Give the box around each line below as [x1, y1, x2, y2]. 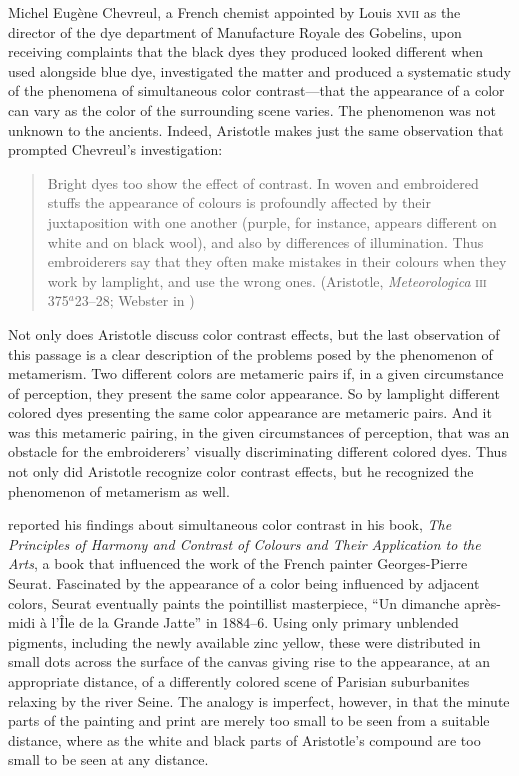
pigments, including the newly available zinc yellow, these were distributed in [8, 631, 481, 652]
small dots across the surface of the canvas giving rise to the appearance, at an [8, 651, 491, 672]
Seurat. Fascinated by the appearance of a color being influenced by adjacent [8, 573, 480, 594]
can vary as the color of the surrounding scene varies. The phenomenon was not [8, 99, 496, 120]
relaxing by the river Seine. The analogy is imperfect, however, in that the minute [8, 690, 510, 711]
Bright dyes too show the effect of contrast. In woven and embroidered [47, 172, 479, 193]
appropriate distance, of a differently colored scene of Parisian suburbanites [8, 671, 470, 691]
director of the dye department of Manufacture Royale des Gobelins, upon [8, 21, 462, 42]
